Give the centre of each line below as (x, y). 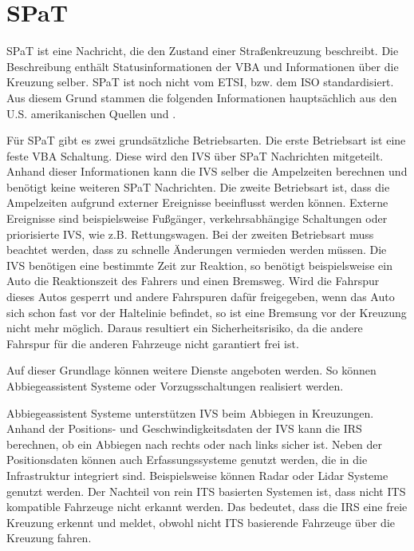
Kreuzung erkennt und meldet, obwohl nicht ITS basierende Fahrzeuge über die (201, 522)
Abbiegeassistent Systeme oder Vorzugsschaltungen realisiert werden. (175, 386)
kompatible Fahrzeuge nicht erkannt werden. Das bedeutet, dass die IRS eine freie (207, 507)
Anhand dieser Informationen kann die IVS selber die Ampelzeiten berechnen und (207, 171)
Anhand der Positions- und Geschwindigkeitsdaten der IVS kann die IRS (184, 428)
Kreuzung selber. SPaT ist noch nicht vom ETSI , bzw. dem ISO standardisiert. (200, 82)
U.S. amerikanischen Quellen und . (91, 113)
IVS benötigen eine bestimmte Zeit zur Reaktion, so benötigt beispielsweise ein (199, 265)
